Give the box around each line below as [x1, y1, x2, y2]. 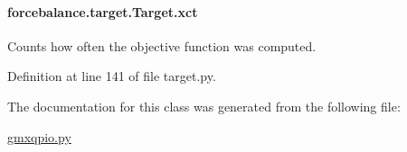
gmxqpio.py [7, 127, 71, 146]
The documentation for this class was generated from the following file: [7, 96, 401, 115]
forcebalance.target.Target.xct [7, 2, 198, 21]
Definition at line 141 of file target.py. [7, 67, 216, 85]
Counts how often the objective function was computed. [7, 36, 317, 55]
